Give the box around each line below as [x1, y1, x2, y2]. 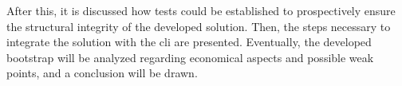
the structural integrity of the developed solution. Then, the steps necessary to [6, 18, 391, 34]
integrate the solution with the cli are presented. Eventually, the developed [6, 33, 372, 50]
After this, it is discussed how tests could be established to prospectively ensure [6, 2, 396, 18]
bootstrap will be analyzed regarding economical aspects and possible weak [6, 49, 374, 65]
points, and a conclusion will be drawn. [6, 64, 198, 81]
